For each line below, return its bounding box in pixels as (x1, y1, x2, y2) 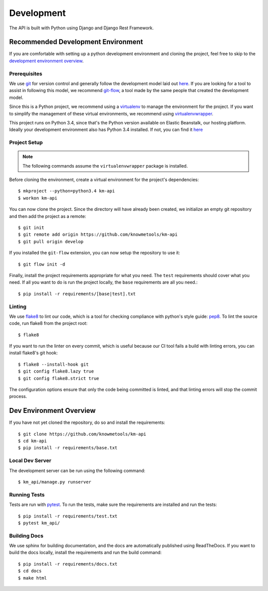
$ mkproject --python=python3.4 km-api (18, 188, 115, 194)
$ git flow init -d (18, 261, 66, 267)
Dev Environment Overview (9, 406, 96, 415)
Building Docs (9, 532, 44, 539)
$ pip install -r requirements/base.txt (18, 445, 118, 451)
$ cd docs (18, 568, 42, 574)
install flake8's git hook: (9, 350, 58, 356)
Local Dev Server (9, 457, 52, 464)
